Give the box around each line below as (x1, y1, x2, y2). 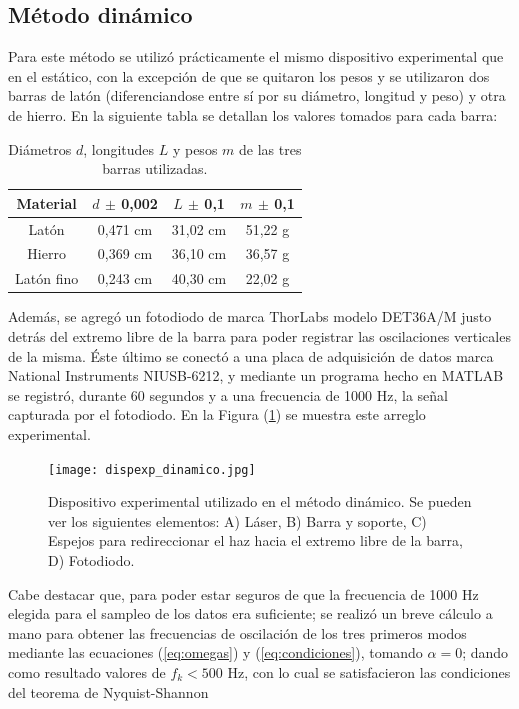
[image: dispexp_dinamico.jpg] (48, 462, 256, 477)
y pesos (172, 138, 218, 159)
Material (16, 192, 77, 213)
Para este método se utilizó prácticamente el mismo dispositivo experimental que (8, 46, 504, 67)
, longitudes (83, 138, 155, 159)
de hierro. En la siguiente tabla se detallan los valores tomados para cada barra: (8, 104, 498, 125)
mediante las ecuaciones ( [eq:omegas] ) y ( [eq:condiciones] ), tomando (8, 642, 423, 663)
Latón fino (15, 268, 79, 289)
